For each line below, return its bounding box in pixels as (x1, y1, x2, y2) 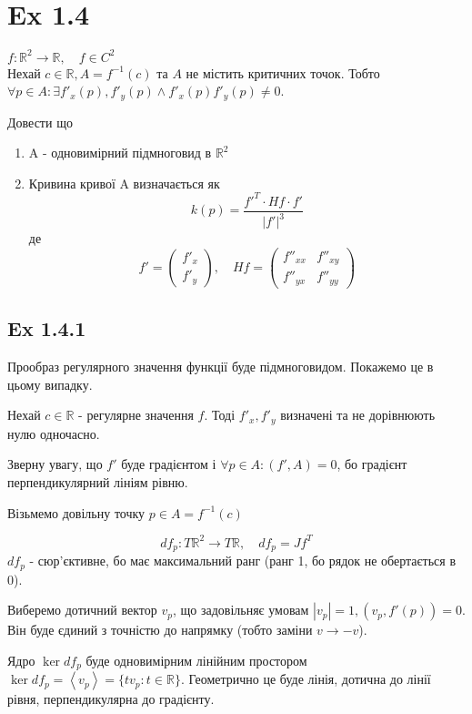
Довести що (7, 112, 73, 131)
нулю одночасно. (7, 423, 100, 443)
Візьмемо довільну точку (7, 503, 146, 522)
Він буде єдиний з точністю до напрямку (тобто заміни (7, 620, 313, 639)
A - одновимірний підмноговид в (28, 143, 212, 162)
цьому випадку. (7, 374, 93, 393)
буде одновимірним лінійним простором (85, 650, 307, 669)
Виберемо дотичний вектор (7, 600, 157, 619)
